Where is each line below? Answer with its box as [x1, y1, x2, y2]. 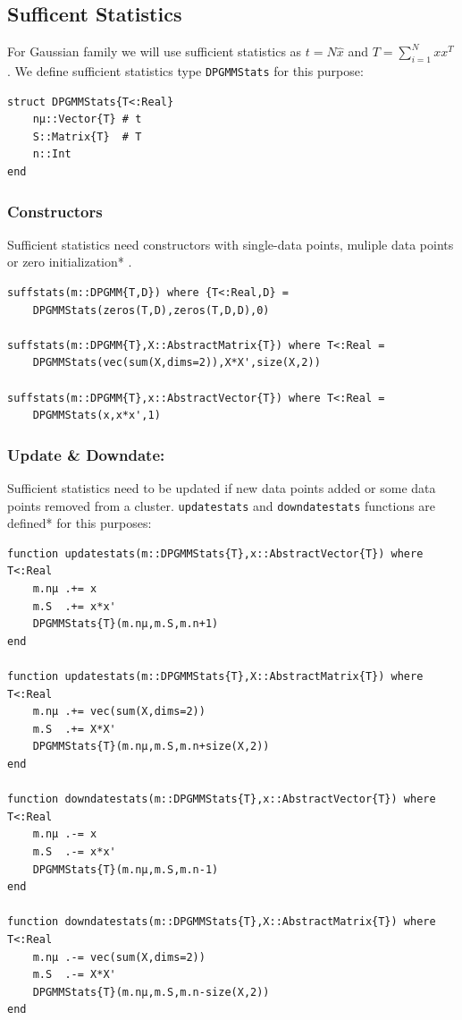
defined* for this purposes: [7, 514, 152, 532]
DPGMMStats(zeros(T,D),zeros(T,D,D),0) [32, 303, 270, 317]
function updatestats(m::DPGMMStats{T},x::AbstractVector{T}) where [7, 547, 424, 560]
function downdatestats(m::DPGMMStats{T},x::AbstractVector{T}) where [7, 793, 436, 806]
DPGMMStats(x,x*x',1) [32, 409, 161, 422]
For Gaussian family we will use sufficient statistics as [7, 42, 302, 61]
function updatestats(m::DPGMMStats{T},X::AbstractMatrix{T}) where [7, 670, 424, 683]
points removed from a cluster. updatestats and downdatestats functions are [7, 496, 436, 514]
